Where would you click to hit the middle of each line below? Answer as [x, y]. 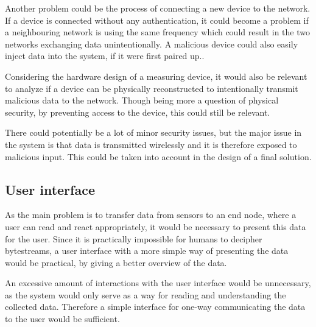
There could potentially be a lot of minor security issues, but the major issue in [153, 132]
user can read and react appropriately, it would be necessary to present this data [156, 226]
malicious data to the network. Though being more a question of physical [142, 100]
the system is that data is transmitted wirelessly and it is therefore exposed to [151, 144]
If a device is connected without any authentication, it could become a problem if [157, 20]
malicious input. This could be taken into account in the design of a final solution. [158, 156]
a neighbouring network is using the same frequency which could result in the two [157, 32]
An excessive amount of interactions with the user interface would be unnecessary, [158, 283]
